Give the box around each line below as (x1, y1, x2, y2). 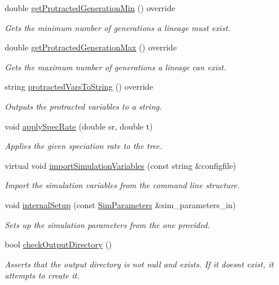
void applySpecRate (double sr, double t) (5, 120, 153, 132)
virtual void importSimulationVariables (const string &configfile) (5, 159, 236, 171)
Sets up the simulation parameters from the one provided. (5, 218, 210, 230)
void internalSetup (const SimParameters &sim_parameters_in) (5, 198, 236, 211)
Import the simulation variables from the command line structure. (5, 179, 240, 191)
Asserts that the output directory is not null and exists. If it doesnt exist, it (5, 257, 274, 270)
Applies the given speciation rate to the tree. (5, 140, 162, 152)
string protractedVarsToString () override (5, 80, 154, 93)
